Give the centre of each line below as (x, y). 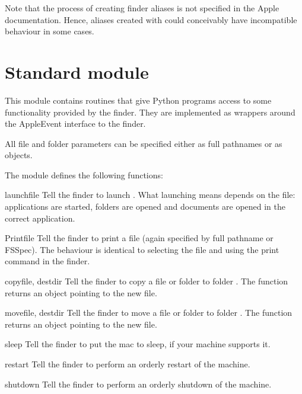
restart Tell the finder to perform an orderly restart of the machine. (128, 364)
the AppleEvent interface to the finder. (75, 124)
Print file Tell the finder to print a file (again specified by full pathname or (139, 238)
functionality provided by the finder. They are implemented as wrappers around (150, 112)
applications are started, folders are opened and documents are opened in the (145, 206)
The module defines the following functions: (84, 174)
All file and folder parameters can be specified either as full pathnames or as (144, 143)
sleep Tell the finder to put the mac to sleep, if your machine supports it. (138, 344)
